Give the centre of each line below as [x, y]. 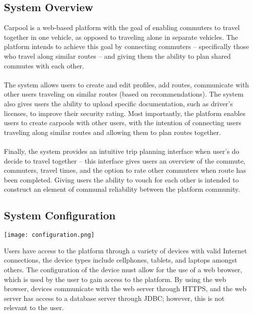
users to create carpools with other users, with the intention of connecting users [123, 123]
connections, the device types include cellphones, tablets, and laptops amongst [121, 260]
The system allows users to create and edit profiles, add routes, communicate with [126, 84]
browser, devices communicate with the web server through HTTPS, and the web [125, 289]
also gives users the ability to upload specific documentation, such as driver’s [118, 103]
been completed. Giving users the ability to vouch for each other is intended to [121, 179]
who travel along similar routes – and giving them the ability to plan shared [117, 56]
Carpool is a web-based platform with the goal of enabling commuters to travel [122, 27]
